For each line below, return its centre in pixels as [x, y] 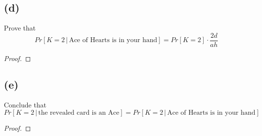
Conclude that [25, 104]
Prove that [20, 28]
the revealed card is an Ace [79, 113]
